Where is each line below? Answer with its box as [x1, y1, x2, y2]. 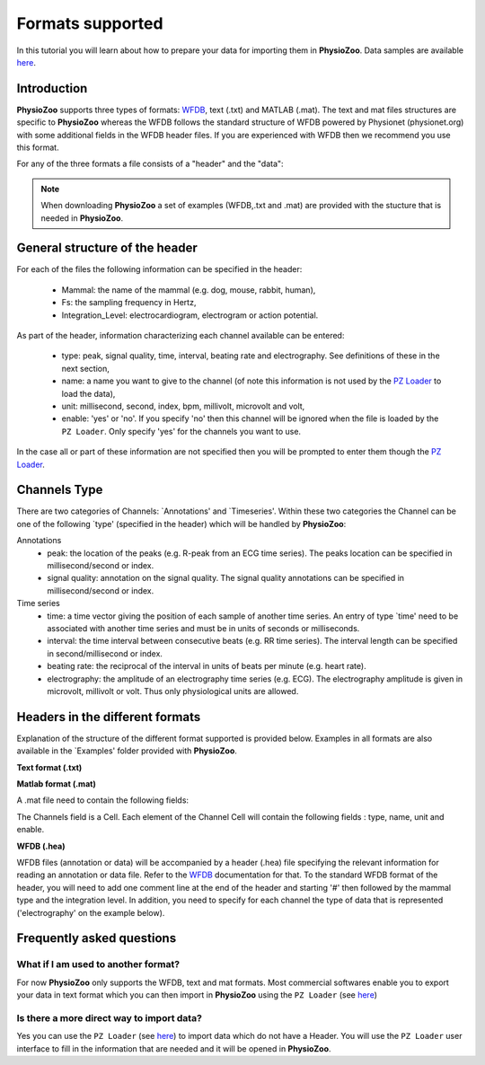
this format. [16, 142, 59, 153]
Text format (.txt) [16, 761, 83, 772]
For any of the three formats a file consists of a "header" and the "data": [16, 158, 284, 170]
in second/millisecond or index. [47, 647, 163, 659]
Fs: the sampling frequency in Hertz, [61, 297, 197, 308]
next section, [61, 363, 110, 374]
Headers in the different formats [16, 709, 201, 725]
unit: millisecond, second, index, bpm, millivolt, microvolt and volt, [61, 400, 305, 411]
